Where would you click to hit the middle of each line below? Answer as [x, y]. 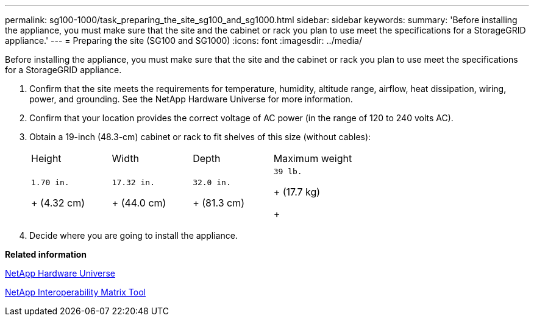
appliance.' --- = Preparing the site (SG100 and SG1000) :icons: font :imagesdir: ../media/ [183, 41]
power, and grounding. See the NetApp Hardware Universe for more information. [191, 99]
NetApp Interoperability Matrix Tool [75, 292]
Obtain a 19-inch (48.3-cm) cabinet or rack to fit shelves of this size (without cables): [200, 137]
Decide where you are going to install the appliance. [133, 235]
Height [46, 158]
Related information [46, 254]
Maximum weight [313, 158]
